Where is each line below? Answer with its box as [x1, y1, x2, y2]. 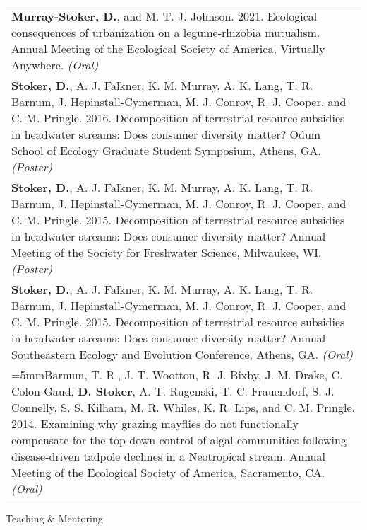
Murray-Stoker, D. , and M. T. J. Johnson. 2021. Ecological [11, 8, 318, 24]
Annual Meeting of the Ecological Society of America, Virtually [11, 40, 325, 57]
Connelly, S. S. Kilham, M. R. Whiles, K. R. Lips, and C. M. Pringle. [11, 399, 355, 415]
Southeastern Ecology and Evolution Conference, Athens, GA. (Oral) [11, 346, 353, 362]
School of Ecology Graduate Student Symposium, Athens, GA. [11, 142, 321, 159]
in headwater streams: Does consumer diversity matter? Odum [11, 126, 321, 142]
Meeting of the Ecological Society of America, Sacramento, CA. [11, 464, 325, 480]
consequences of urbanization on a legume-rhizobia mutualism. [11, 24, 320, 40]
